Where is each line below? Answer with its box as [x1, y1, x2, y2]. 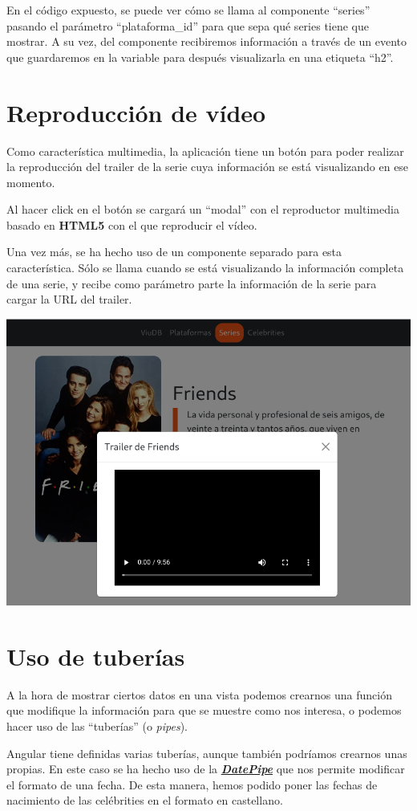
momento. [6, 173, 55, 190]
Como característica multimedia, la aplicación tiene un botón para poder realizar [6, 142, 404, 159]
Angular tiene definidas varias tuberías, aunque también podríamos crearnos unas [6, 744, 407, 761]
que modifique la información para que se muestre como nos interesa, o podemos [6, 702, 402, 719]
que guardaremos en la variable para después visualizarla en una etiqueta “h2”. [6, 48, 394, 65]
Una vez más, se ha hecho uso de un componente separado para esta [6, 243, 342, 260]
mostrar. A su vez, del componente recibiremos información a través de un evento [6, 33, 407, 50]
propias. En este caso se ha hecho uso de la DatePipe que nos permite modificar [6, 760, 405, 777]
